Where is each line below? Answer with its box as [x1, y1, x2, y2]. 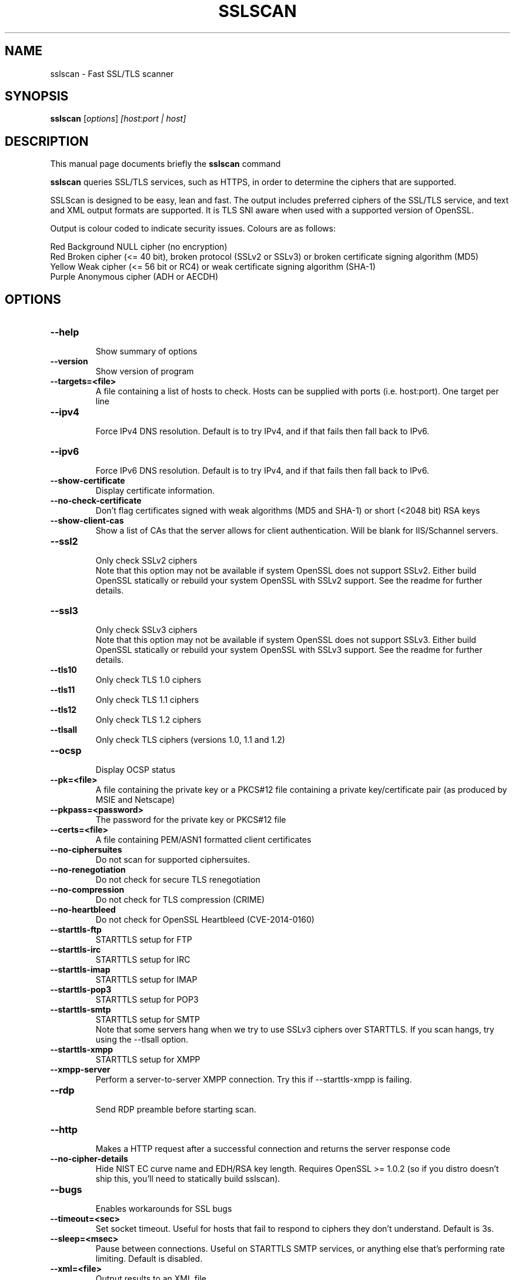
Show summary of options [95, 346, 198, 357]
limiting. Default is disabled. [95, 1254, 203, 1264]
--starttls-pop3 [50, 984, 112, 995]
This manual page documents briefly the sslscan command [50, 159, 281, 169]
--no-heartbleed [50, 904, 116, 915]
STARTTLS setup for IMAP [95, 974, 198, 985]
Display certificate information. [95, 485, 215, 496]
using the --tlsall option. [95, 1034, 189, 1045]
